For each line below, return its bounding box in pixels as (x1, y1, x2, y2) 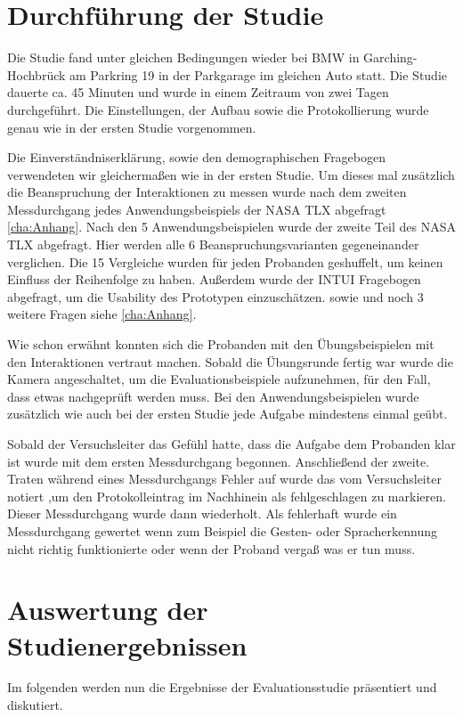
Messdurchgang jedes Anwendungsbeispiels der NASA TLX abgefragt (7, 200, 386, 218)
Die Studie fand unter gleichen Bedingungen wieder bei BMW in (7, 48, 360, 67)
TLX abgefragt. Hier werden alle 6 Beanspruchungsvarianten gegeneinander (7, 235, 419, 254)
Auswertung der (7, 591, 208, 628)
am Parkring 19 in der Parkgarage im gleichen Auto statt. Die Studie (69, 65, 448, 84)
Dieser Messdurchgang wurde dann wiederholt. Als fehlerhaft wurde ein (7, 504, 397, 523)
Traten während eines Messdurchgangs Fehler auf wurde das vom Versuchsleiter (7, 469, 442, 488)
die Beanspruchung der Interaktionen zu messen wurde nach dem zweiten (7, 183, 407, 201)
